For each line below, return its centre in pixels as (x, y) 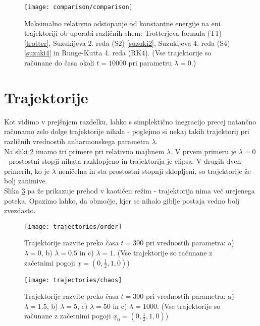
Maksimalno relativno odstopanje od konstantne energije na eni (122, 23)
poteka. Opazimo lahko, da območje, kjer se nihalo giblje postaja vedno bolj (122, 200)
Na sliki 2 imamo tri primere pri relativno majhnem (84, 151)
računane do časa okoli (59, 63)
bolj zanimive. (26, 181)
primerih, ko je (27, 171)
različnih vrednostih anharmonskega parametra (77, 141)
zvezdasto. (20, 210)
